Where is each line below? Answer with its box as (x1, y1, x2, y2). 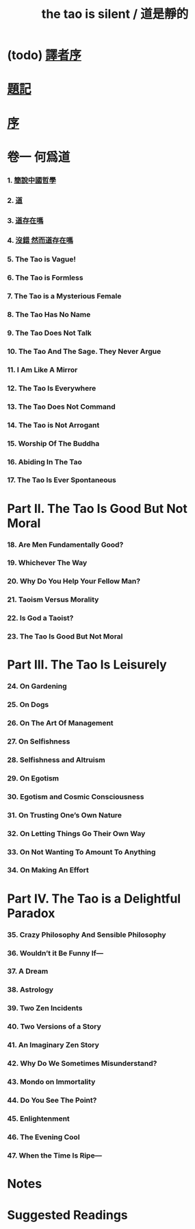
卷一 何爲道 (7, 149, 70, 165)
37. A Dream (7, 966, 49, 976)
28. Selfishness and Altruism (7, 755, 106, 765)
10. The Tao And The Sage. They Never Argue (7, 346, 161, 356)
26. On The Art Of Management (7, 718, 114, 728)
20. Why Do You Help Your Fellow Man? (7, 577, 141, 586)
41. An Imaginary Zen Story (7, 1040, 99, 1050)
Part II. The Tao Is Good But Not (7, 501, 188, 516)
